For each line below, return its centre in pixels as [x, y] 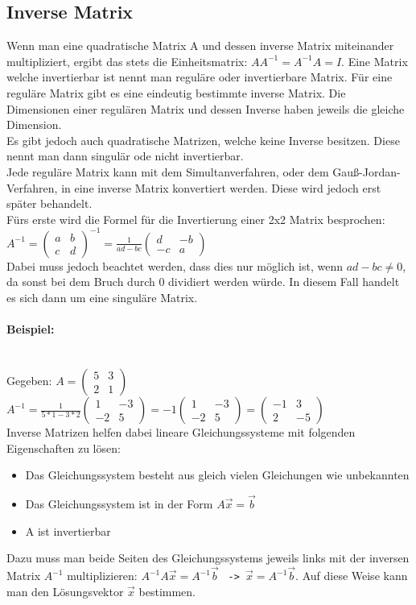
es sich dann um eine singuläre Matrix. [102, 298]
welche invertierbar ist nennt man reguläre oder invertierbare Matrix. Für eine [200, 77]
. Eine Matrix [375, 61]
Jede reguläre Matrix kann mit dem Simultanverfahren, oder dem [168, 171]
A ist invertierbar [68, 530]
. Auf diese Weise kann [352, 575]
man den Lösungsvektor [65, 591]
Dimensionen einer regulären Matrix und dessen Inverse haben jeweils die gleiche [206, 108]
